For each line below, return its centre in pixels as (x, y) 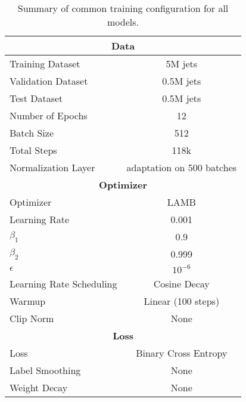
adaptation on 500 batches (182, 167)
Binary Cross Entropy (182, 353)
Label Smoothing (45, 370)
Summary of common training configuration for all (123, 8)
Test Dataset (36, 98)
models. (123, 22)
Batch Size (32, 133)
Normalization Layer (52, 167)
